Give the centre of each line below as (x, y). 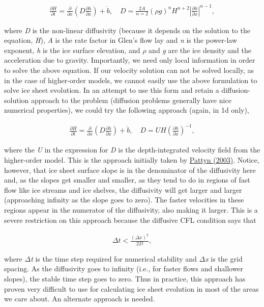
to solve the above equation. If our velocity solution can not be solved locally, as (129, 70)
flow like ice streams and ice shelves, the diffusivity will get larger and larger (123, 189)
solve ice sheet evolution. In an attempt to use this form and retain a (112, 90)
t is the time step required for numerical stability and (114, 258)
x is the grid (224, 258)
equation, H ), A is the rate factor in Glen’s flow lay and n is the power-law (121, 40)
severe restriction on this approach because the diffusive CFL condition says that (130, 220)
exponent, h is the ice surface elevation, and (72, 50)
